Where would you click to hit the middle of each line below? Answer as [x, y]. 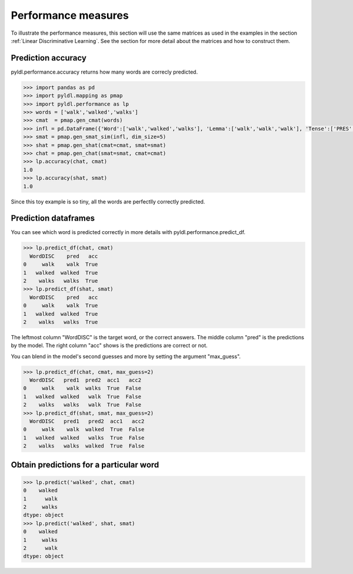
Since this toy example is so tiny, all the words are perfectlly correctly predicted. [108, 201]
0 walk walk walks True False [82, 388]
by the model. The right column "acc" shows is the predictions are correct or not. [109, 346]
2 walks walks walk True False [82, 405]
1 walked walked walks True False [84, 438]
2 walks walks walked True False [84, 446]
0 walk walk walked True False [84, 430]
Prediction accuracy [49, 58]
